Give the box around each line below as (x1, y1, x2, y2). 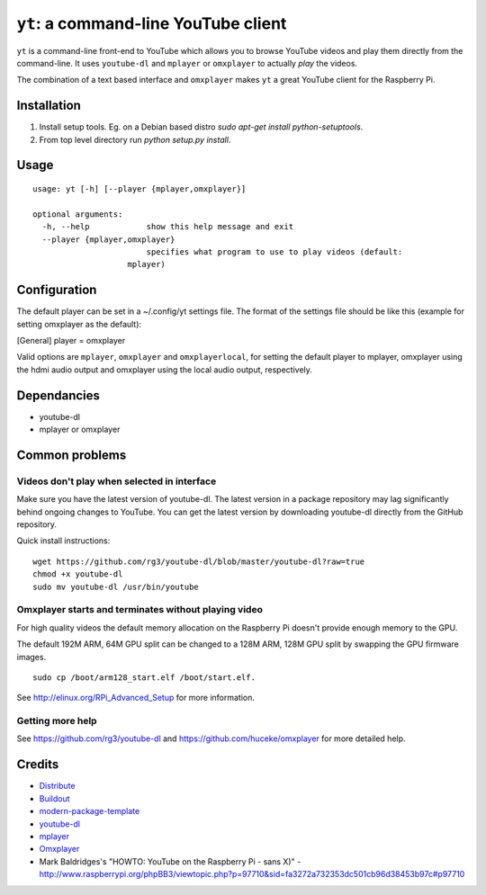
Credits (16, 756, 59, 773)
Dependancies (16, 388, 101, 403)
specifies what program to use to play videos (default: (146, 246, 403, 256)
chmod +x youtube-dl (32, 569, 123, 579)
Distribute (39, 781, 76, 792)
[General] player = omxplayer (16, 336, 126, 346)
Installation (16, 98, 81, 113)
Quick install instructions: (16, 535, 111, 546)
